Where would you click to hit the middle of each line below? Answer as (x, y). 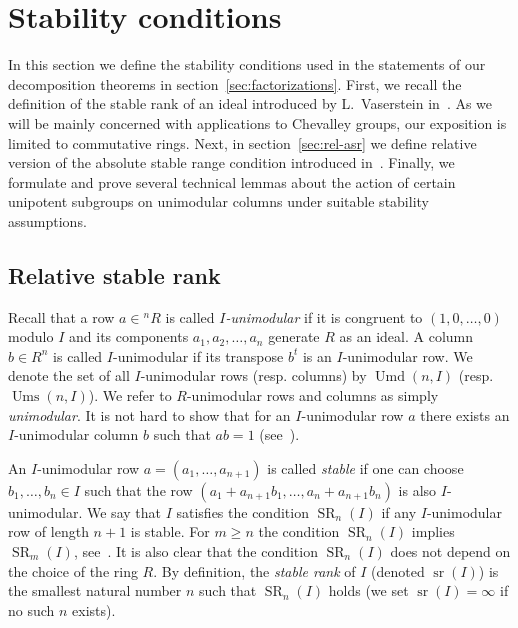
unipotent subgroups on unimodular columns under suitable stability (218, 201)
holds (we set (368, 590)
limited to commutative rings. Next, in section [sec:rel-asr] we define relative (242, 142)
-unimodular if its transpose (198, 355)
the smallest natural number (95, 590)
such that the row (138, 489)
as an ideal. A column (406, 336)
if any (399, 511)
